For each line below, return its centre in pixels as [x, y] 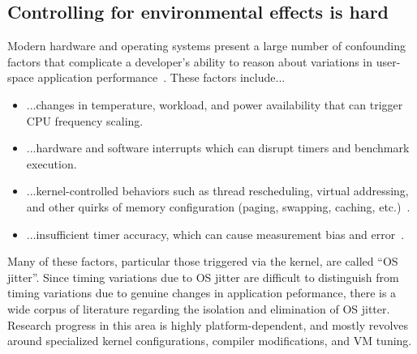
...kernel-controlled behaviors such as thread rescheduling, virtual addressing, [217, 191]
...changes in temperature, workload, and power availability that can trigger [215, 104]
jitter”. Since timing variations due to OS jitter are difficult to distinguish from [203, 277]
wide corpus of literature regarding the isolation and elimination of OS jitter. [199, 308]
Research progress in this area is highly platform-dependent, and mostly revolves [208, 324]
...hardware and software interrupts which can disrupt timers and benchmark [218, 148]
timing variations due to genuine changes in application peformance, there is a [202, 293]
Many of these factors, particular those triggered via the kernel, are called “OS [203, 261]
